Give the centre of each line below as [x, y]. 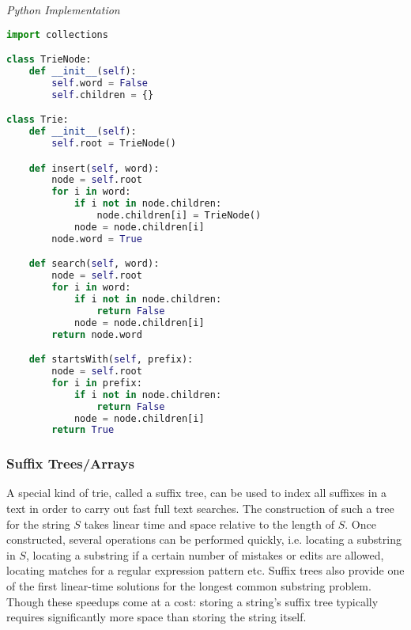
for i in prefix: [97, 383]
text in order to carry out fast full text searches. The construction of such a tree [200, 509]
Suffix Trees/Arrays [70, 463]
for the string [38, 524]
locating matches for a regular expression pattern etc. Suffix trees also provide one [205, 570]
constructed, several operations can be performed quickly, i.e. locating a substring [204, 539]
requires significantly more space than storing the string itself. [156, 617]
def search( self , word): [94, 264]
